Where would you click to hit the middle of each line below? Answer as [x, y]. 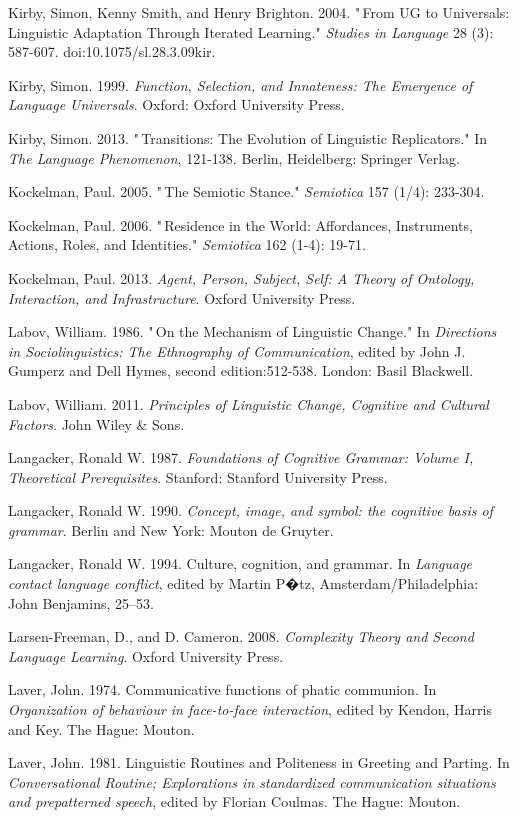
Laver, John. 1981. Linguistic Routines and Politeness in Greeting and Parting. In [259, 762]
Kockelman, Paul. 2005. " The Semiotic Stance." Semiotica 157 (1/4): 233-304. [246, 191]
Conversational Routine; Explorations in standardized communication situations [252, 781]
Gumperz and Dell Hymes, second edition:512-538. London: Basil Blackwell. [241, 370]
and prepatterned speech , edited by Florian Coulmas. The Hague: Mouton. [234, 801]
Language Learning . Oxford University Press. [146, 655]
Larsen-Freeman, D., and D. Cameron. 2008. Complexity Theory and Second [241, 636]
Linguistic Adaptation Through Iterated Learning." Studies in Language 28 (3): [251, 31]
